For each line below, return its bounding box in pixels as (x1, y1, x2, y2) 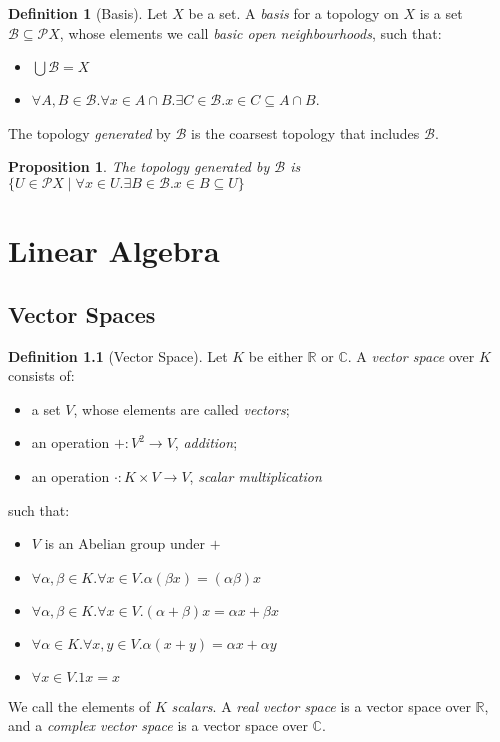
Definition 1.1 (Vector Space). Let (8, 345, 228, 366)
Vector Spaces (8, 298, 156, 329)
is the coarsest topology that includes (191, 122, 420, 143)
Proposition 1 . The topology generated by (8, 156, 270, 177)
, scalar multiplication (189, 465, 322, 486)
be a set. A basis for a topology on (188, 3, 399, 23)
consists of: (8, 365, 75, 386)
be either (248, 345, 303, 366)
